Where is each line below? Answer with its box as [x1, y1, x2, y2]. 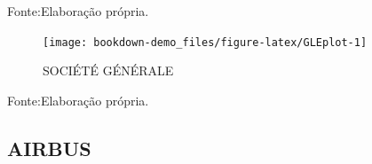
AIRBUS [7, 134, 91, 161]
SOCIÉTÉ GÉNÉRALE [43, 61, 174, 80]
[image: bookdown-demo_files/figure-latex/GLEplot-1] [43, 35, 368, 49]
